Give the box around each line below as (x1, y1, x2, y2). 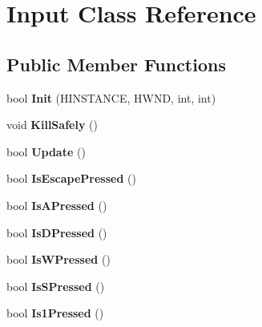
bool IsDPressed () (6, 224, 107, 240)
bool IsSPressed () (6, 277, 105, 294)
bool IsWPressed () (6, 251, 111, 268)
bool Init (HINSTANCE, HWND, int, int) (6, 89, 216, 106)
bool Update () (6, 143, 86, 159)
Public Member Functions (6, 51, 226, 76)
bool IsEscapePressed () (6, 170, 136, 187)
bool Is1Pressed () (6, 305, 104, 321)
